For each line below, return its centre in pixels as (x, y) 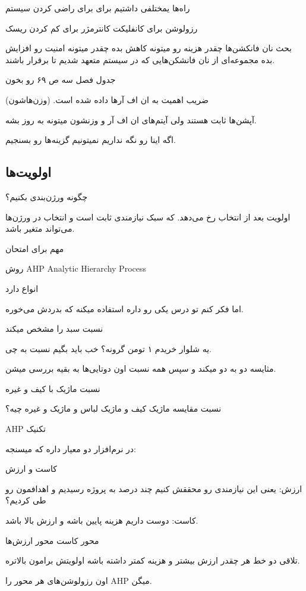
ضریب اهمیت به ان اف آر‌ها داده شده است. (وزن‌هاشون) (107, 99)
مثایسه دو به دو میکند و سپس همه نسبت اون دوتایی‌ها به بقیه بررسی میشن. (141, 368)
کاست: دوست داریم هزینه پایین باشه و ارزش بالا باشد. (102, 520)
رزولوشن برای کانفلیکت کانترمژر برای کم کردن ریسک (102, 28)
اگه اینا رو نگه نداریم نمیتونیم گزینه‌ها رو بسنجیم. (91, 140)
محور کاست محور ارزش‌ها (52, 540)
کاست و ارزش (31, 469)
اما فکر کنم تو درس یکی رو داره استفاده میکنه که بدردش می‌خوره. (124, 308)
